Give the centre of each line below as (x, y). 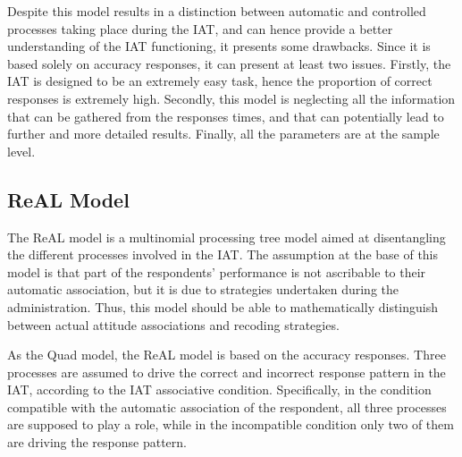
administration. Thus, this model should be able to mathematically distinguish (223, 306)
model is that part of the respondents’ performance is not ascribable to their (217, 271)
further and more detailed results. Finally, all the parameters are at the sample (223, 134)
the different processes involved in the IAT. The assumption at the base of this (223, 254)
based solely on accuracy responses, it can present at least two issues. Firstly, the (229, 63)
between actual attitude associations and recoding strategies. (173, 324)
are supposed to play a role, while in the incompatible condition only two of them (231, 424)
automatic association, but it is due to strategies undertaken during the (203, 289)
